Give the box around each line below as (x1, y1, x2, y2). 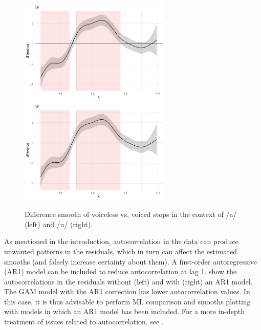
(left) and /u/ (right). (25, 218, 93, 229)
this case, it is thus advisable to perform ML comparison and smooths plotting (4, 296, 251, 306)
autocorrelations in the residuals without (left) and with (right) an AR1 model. (4, 276, 253, 287)
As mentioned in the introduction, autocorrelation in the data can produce (4, 236, 238, 247)
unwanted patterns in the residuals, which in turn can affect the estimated (4, 246, 237, 256)
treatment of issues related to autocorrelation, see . (4, 316, 164, 327)
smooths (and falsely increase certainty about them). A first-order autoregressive (4, 256, 257, 267)
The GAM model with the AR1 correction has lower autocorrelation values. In (4, 286, 250, 297)
